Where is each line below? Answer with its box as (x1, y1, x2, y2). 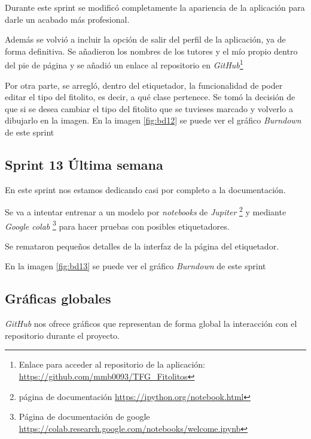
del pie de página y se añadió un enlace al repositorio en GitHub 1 (5, 57, 243, 71)
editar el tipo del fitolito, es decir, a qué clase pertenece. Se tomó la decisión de (5, 91, 295, 103)
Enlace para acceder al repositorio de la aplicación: (19, 358, 205, 371)
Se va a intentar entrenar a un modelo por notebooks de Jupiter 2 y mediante (5, 204, 286, 218)
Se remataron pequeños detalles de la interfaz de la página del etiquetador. (5, 239, 279, 252)
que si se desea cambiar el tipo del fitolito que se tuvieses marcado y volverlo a (5, 102, 293, 115)
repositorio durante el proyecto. (5, 329, 120, 341)
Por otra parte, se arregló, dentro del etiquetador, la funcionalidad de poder (5, 79, 283, 91)
